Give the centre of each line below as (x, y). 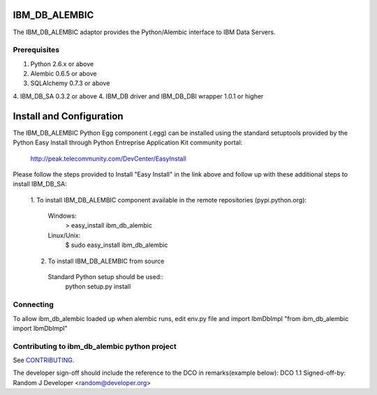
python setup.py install (98, 287)
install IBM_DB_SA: (40, 184)
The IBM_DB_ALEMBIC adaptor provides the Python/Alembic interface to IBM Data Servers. (144, 32)
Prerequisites (36, 50)
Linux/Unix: (64, 235)
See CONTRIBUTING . (44, 360)
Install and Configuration (68, 116)
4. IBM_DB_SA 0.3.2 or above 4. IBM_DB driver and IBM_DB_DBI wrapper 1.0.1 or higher (138, 96)
